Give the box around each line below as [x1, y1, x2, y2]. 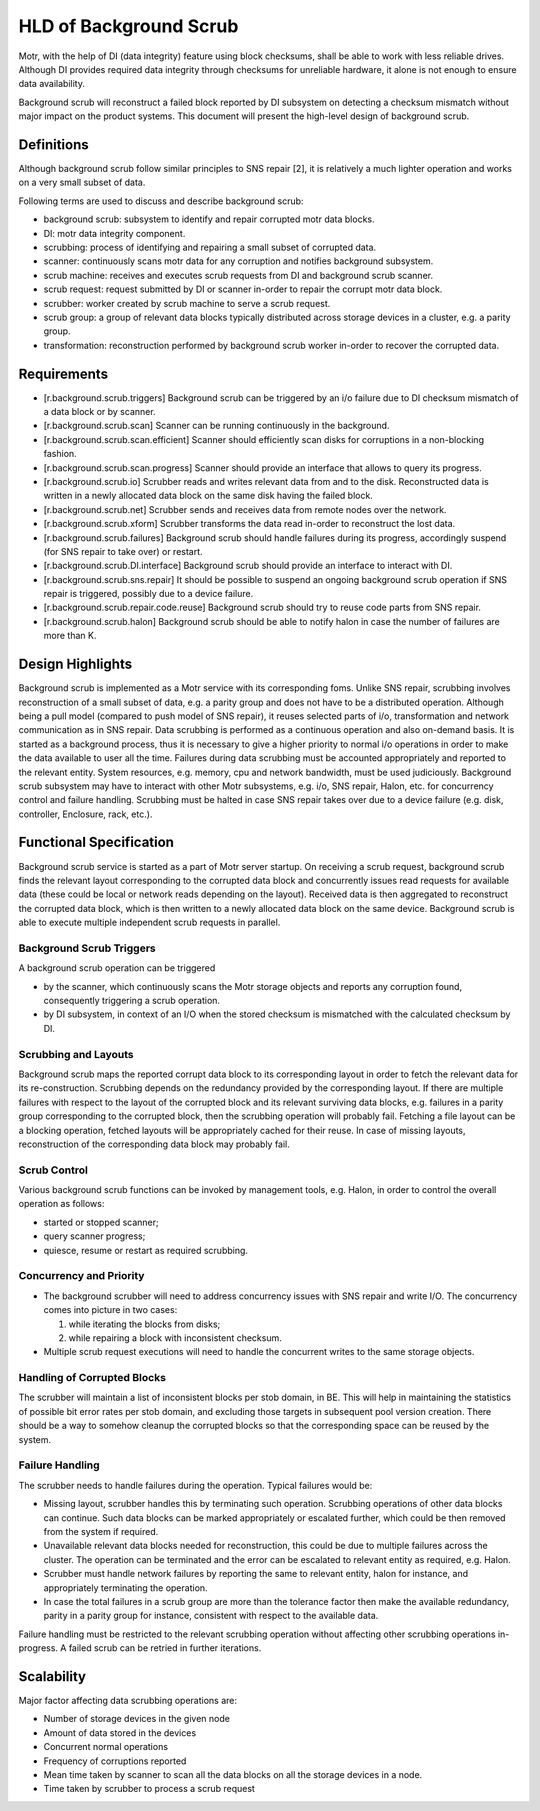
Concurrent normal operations [43, 1741, 169, 1753]
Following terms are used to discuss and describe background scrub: [18, 195, 304, 207]
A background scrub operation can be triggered [18, 962, 216, 974]
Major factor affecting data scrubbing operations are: [18, 1695, 238, 1706]
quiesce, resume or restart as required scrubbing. [43, 1244, 249, 1256]
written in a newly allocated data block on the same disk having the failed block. [43, 490, 374, 502]
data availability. [18, 78, 85, 90]
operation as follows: [18, 1198, 105, 1210]
